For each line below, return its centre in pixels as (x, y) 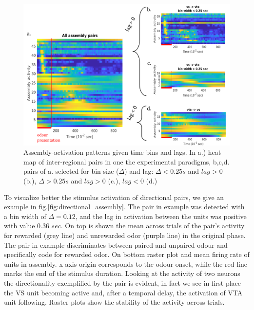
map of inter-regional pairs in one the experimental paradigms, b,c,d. (127, 161)
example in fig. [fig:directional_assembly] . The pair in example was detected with (124, 207)
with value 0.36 (27, 226)
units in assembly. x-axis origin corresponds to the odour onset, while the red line (126, 264)
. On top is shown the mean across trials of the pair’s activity (153, 226)
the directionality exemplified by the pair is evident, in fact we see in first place (123, 283)
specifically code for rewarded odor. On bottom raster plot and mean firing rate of (127, 254)
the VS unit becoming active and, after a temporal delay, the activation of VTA (123, 292)
